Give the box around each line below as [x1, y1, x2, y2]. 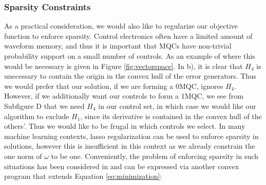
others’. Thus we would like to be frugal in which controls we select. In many [4, 121, 245, 131]
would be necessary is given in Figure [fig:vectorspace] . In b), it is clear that [4, 60, 243, 71]
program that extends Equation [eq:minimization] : [4, 171, 162, 181]
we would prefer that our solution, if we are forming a [4, 80, 174, 91]
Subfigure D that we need [4, 100, 85, 111]
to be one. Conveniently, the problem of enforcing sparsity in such [51, 150, 258, 161]
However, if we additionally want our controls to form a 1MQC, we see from [4, 90, 243, 101]
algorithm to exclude [4, 110, 69, 121]
